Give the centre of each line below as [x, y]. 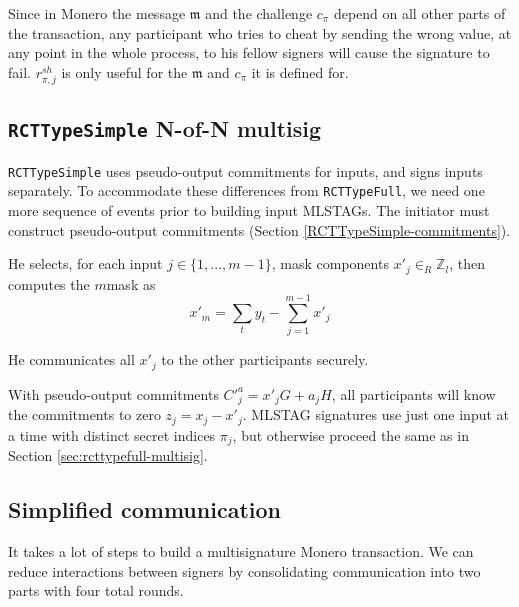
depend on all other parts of [419, 13]
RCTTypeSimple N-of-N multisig [165, 128]
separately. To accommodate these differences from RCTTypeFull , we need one [246, 190]
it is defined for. [300, 71]
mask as [131, 283]
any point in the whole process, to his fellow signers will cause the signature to [249, 52]
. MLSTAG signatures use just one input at [376, 414]
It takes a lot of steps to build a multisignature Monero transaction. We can [241, 551]
